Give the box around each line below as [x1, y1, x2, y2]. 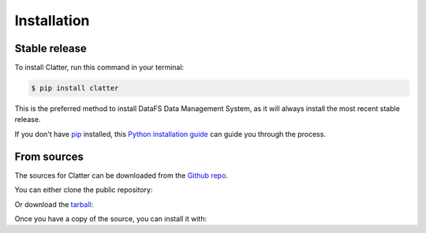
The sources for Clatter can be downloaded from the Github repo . [14, 170, 229, 180]
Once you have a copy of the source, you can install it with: [14, 213, 207, 224]
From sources [14, 150, 84, 163]
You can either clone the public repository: [14, 185, 153, 194]
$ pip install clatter [31, 83, 119, 93]
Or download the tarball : [14, 199, 94, 209]
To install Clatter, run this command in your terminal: [14, 63, 185, 72]
